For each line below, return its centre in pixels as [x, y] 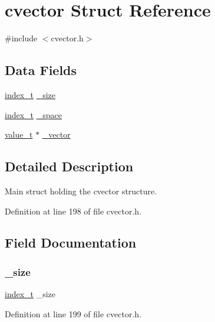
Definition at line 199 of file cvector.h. [73, 313]
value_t [19, 134]
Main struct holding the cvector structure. [81, 191]
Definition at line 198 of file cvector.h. [73, 211]
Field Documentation [71, 243]
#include [21, 38]
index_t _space [33, 114]
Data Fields [41, 70]
